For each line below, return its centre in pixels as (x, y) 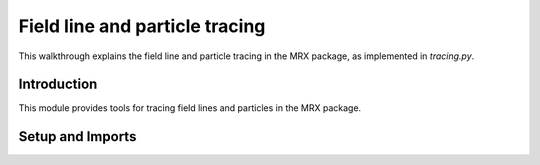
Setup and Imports (77, 136)
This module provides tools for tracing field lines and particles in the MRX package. (190, 108)
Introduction (58, 84)
